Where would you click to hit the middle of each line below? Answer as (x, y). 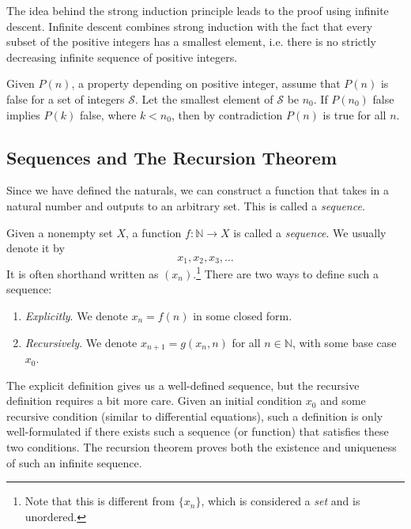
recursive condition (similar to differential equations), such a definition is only (195, 416)
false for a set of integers (66, 98)
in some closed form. (243, 316)
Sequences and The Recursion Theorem (172, 157)
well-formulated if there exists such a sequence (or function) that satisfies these (198, 431)
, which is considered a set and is (281, 501)
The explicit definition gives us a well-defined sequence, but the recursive (183, 385)
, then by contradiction (227, 114)
